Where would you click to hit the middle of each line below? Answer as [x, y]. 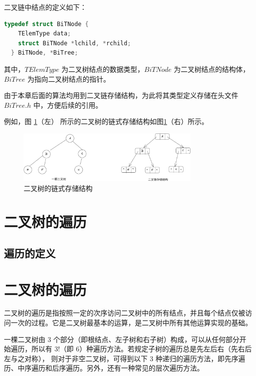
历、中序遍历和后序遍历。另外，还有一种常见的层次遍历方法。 [104, 368]
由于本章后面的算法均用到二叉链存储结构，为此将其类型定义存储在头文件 [121, 95]
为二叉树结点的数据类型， [103, 69]
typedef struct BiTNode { [46, 24]
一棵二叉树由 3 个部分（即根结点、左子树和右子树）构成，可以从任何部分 [122, 339]
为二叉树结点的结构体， [212, 69]
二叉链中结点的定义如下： [45, 7]
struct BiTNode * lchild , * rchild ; [74, 43]
